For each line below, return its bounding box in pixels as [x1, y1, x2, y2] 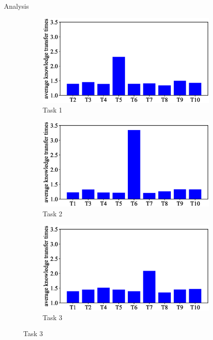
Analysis [4, 1, 29, 11]
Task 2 [43, 208, 62, 218]
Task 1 [43, 104, 62, 114]
